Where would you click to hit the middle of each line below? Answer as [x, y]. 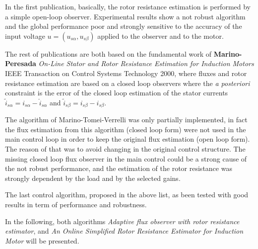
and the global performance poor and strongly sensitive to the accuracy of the [124, 26]
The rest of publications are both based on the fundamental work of [108, 53]
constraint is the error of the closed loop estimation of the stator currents [117, 93]
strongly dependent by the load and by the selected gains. [93, 178]
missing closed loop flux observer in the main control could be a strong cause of [126, 158]
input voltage [25, 36]
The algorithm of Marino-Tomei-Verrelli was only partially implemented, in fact [126, 120]
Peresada [21, 63]
